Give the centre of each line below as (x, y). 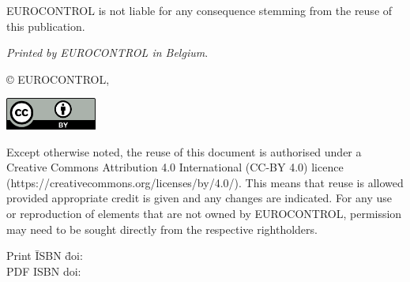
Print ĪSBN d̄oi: (45, 256)
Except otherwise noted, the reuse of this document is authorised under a (184, 151)
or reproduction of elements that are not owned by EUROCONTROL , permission (204, 213)
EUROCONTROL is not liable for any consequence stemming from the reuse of (199, 10)
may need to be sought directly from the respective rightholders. (162, 229)
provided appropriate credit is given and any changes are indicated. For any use (199, 198)
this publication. (46, 26)
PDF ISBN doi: (44, 271)
